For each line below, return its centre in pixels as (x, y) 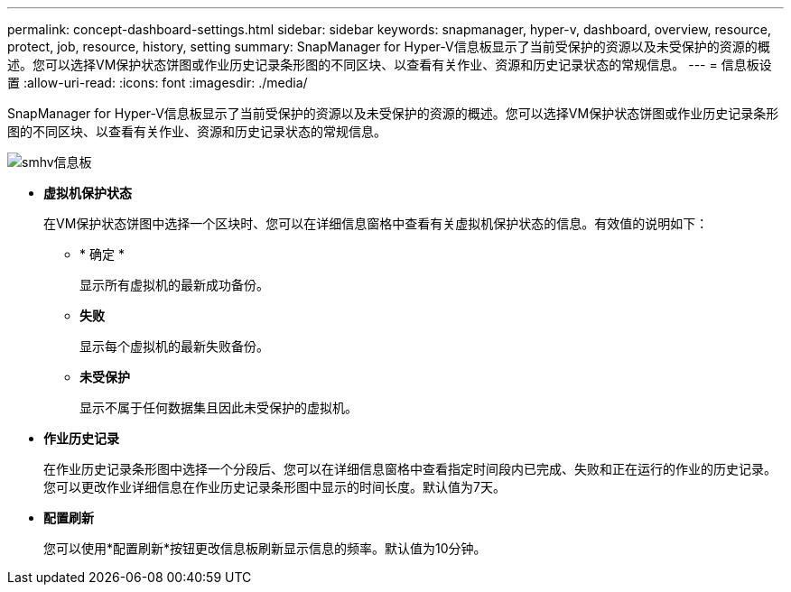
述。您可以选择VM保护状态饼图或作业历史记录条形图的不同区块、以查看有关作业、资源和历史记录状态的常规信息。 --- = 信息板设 (390, 65)
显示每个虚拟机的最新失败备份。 (174, 346)
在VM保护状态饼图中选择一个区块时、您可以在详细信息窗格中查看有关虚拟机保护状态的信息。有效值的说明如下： (376, 223)
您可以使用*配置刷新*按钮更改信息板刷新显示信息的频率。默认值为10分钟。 (265, 548)
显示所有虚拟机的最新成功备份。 (174, 285)
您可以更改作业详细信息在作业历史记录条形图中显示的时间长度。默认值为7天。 (275, 487)
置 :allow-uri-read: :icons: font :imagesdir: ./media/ (158, 83)
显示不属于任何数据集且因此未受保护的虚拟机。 (219, 407)
